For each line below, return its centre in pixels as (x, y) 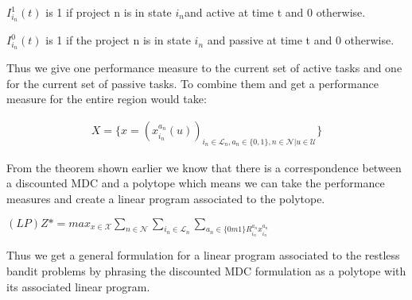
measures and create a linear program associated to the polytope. (166, 199)
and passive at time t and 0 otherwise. (301, 40)
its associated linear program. (78, 286)
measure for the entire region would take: (107, 99)
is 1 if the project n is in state (118, 40)
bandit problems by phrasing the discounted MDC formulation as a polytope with (206, 270)
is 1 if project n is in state (109, 12)
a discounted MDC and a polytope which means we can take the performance (196, 183)
